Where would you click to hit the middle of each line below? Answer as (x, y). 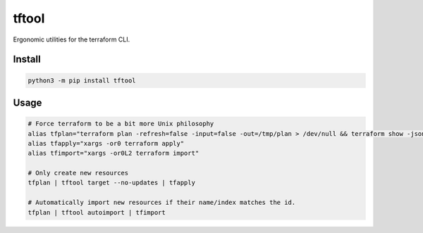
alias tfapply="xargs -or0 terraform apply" (106, 143)
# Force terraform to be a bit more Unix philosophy (121, 124)
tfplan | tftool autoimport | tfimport (97, 212)
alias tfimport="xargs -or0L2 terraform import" (114, 153)
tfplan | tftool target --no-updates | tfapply (111, 183)
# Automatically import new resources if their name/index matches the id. (162, 203)
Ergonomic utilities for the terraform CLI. (72, 39)
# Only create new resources (78, 173)
